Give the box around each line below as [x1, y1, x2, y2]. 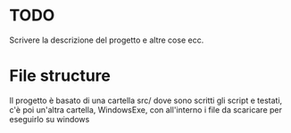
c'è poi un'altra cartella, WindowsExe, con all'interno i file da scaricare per [9, 104, 283, 115]
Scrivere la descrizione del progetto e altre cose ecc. [9, 35, 204, 45]
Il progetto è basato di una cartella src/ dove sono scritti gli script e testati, [9, 95, 283, 106]
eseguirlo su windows [9, 113, 90, 124]
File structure [9, 66, 112, 86]
